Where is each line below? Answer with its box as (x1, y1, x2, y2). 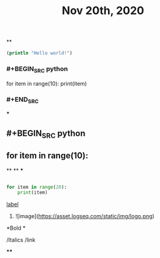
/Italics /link (6, 237, 36, 244)
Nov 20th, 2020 (61, 4, 145, 18)
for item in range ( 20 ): (6, 184, 67, 190)
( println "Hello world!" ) (6, 50, 72, 56)
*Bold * (6, 224, 26, 232)
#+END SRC (6, 95, 39, 105)
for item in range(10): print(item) (6, 80, 87, 87)
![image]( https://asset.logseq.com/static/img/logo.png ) (15, 213, 154, 220)
